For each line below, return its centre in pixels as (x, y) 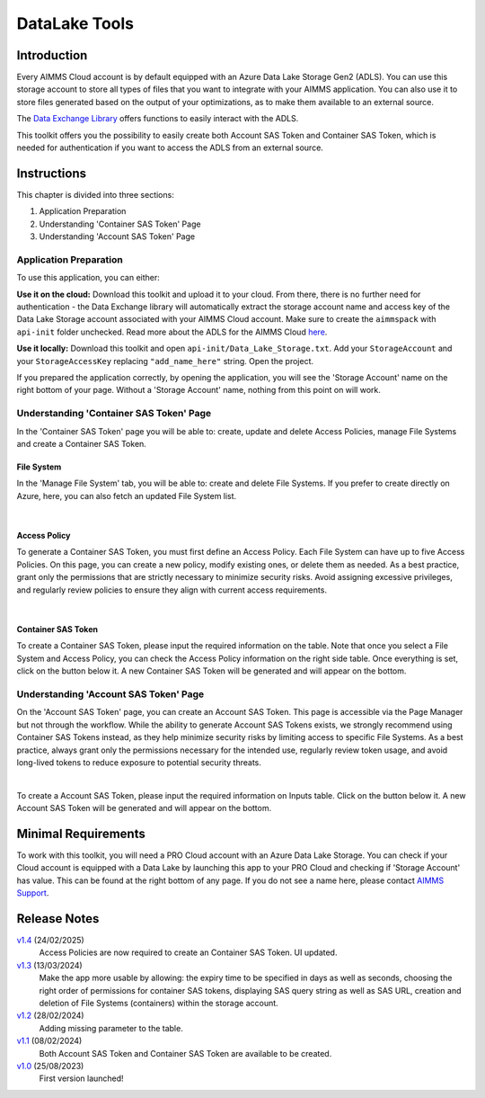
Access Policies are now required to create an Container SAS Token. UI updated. (188, 952)
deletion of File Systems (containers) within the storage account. (159, 1003)
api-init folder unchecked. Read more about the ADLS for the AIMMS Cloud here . (172, 332)
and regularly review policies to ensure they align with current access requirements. (172, 590)
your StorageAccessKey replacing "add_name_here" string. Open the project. (165, 361)
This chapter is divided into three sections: (95, 194)
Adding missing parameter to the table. (111, 1028)
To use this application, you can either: (88, 278)
